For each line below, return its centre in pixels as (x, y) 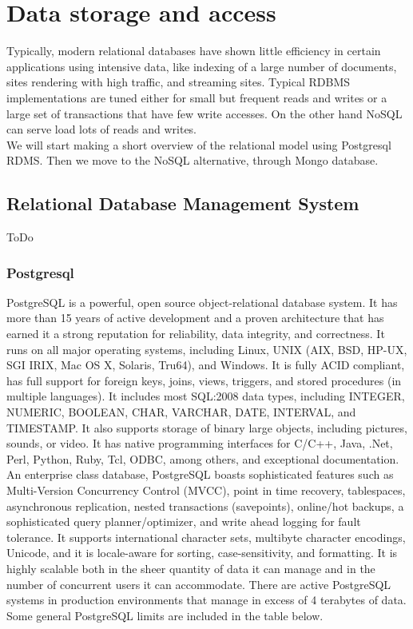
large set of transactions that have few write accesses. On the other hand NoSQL (205, 113)
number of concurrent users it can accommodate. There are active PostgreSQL (199, 584)
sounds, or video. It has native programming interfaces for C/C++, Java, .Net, (200, 443)
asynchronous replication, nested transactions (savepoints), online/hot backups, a (205, 506)
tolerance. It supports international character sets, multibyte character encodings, (206, 537)
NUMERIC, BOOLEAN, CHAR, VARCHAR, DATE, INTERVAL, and (181, 412)
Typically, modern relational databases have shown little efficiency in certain (194, 51)
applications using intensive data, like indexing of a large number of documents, (202, 66)
